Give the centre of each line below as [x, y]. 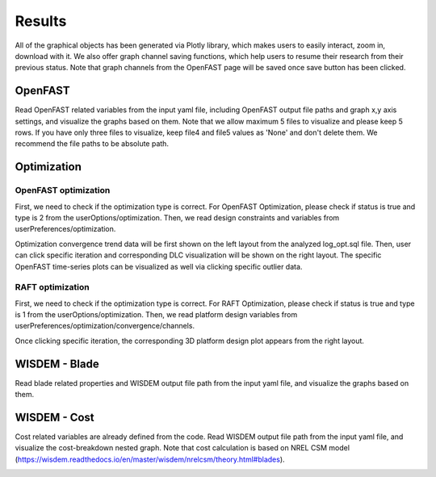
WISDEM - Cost [55, 417]
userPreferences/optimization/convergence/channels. [105, 326]
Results [41, 21]
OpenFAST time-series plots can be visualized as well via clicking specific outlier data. [159, 266]
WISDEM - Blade [57, 364]
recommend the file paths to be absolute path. [92, 144]
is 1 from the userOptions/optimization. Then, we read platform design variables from [156, 315]
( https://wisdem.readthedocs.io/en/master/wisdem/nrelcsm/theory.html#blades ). [150, 459]
